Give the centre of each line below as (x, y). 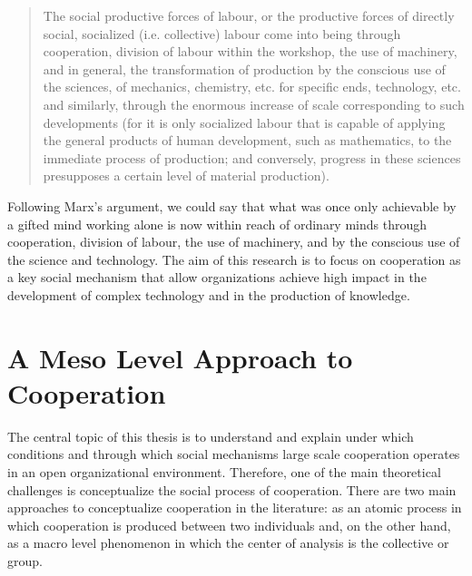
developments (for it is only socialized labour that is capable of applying (244, 122)
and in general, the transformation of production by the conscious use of (244, 68)
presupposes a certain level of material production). (186, 176)
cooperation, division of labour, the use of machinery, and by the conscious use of (234, 242)
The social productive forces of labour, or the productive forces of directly (249, 15)
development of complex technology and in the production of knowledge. (209, 294)
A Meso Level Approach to (180, 357)
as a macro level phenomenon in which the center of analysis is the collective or (228, 543)
